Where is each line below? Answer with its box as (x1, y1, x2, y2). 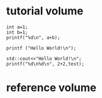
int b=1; (6, 29, 28, 35)
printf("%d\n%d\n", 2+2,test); (6, 61, 85, 67)
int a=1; (6, 24, 28, 30)
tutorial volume (6, 4, 84, 18)
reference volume (6, 81, 97, 94)
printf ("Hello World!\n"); (6, 45, 77, 51)
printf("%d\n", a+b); (6, 34, 61, 40)
